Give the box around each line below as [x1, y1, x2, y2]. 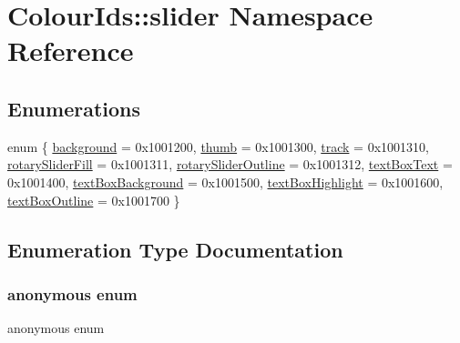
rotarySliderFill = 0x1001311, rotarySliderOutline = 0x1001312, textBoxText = [7, 155, 453, 174]
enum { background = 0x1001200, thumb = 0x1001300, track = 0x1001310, [7, 136, 429, 156]
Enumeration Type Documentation [7, 235, 343, 263]
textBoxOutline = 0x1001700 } [7, 190, 180, 209]
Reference [7, 32, 134, 69]
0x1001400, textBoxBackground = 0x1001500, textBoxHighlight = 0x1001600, [7, 172, 444, 191]
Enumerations [7, 94, 141, 122]
